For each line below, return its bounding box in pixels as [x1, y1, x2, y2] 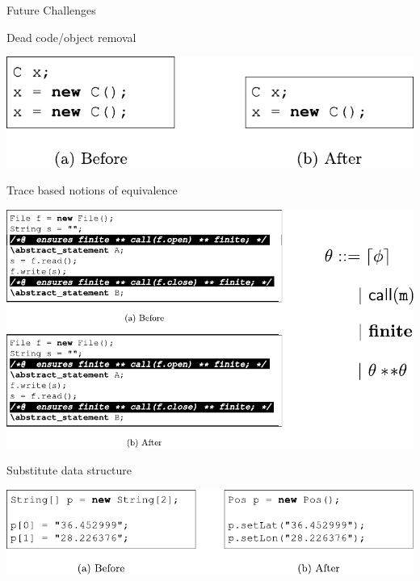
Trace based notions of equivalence [6, 182, 178, 199]
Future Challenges [6, 2, 96, 18]
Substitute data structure [6, 462, 132, 479]
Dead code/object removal [6, 28, 136, 45]
